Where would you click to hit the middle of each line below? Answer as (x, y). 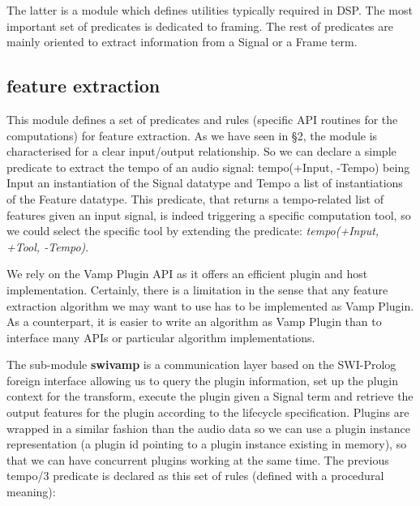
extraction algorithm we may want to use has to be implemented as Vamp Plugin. (210, 305)
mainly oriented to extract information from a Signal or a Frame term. (182, 42)
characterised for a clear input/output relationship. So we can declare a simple (201, 151)
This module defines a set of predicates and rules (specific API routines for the (202, 119)
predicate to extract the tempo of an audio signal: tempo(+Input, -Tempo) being (208, 167)
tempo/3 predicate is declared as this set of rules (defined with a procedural (195, 476)
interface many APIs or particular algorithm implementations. (161, 337)
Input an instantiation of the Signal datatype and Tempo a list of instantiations (205, 183)
